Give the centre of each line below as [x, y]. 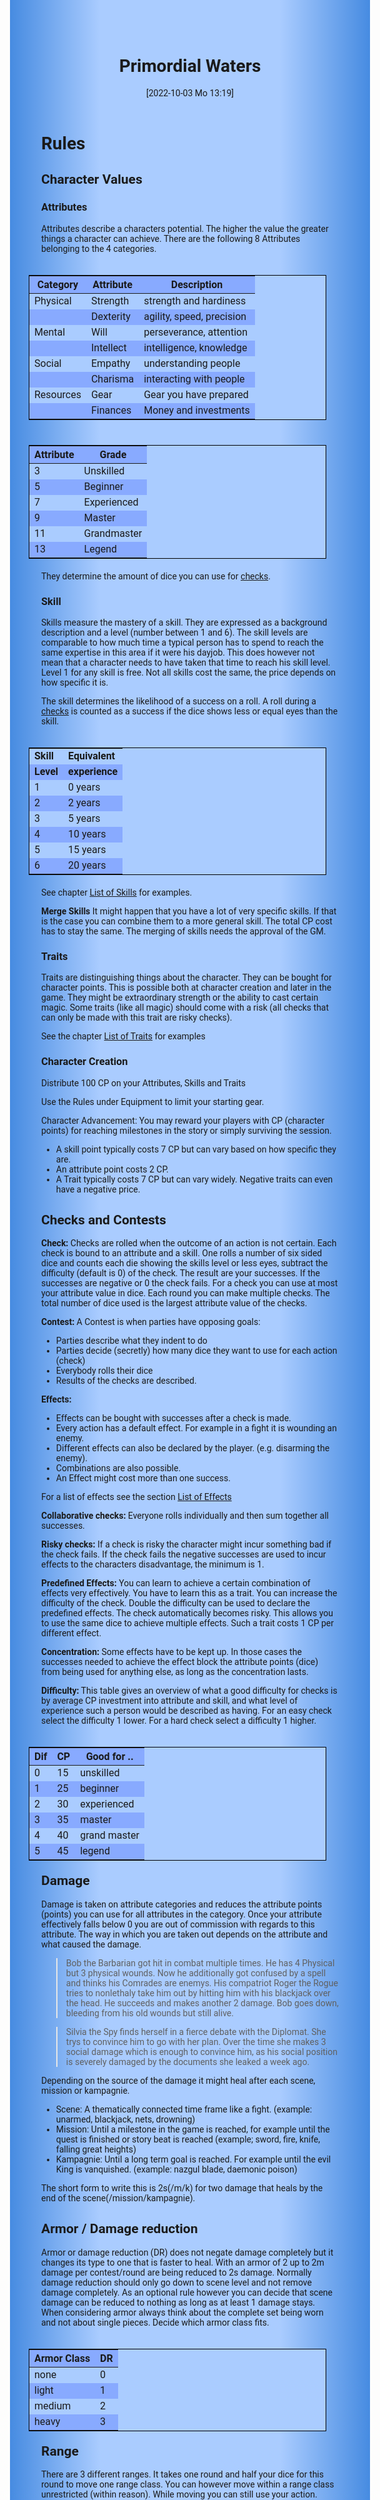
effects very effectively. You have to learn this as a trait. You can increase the [189, 1593]
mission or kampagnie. [85, 2090]
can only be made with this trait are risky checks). [137, 1018]
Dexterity [110, 316]
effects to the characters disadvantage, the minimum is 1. [153, 1564]
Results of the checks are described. [126, 1381]
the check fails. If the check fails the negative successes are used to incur [184, 1554]
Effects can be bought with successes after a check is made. [173, 1418]
